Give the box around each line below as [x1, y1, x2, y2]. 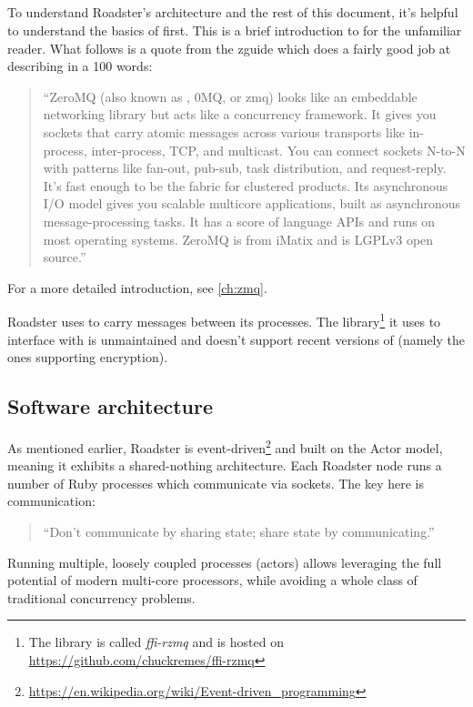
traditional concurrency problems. [7, 588, 196, 607]
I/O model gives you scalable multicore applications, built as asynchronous [43, 194, 461, 213]
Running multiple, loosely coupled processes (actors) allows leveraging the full [7, 552, 442, 571]
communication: [7, 491, 96, 510]
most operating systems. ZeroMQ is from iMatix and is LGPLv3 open [43, 229, 434, 248]
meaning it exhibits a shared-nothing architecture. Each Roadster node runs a [7, 456, 442, 475]
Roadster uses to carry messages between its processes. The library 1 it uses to [7, 309, 441, 330]
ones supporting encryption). [7, 348, 168, 367]
